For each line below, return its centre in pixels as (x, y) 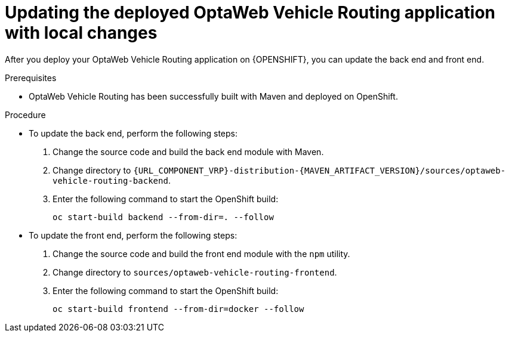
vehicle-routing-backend (110, 180)
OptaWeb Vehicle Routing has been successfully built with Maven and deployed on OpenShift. (213, 96)
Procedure (25, 115)
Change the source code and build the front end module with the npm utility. (201, 253)
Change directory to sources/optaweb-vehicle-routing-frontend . (195, 272)
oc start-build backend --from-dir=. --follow (163, 217)
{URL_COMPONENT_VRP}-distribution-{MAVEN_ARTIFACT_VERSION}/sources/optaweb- (320, 170)
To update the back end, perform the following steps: (133, 133)
